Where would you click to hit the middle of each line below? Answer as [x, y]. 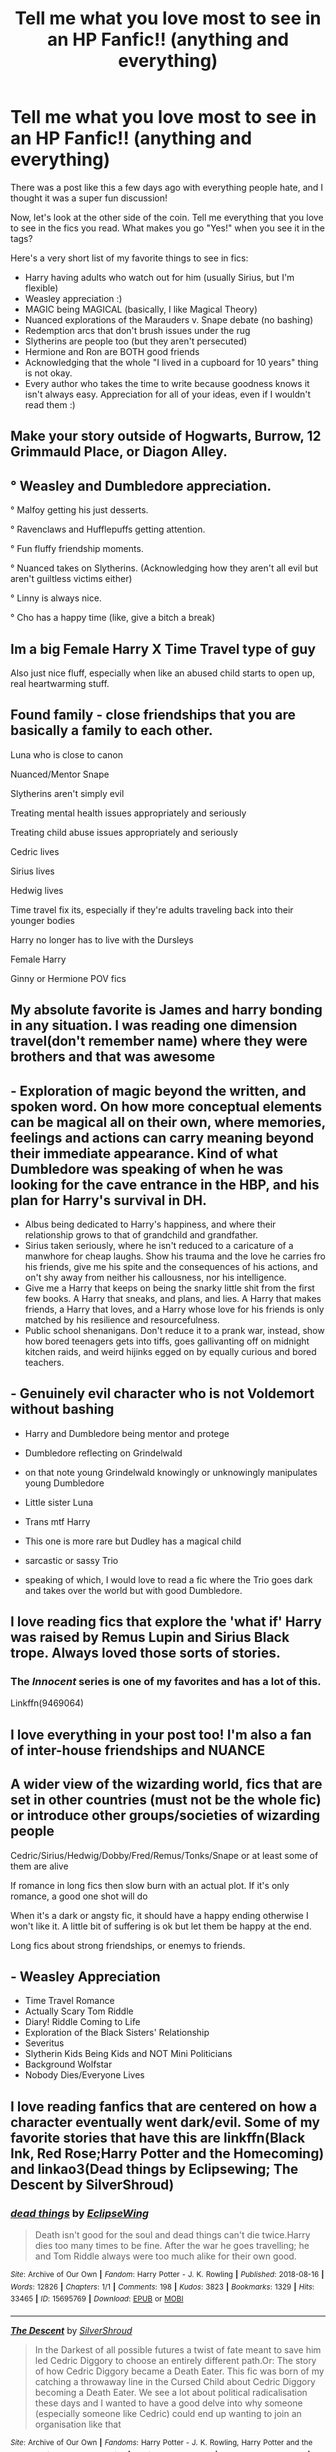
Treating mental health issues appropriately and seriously [128, 813]
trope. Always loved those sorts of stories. [145, 1653]
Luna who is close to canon [67, 754]
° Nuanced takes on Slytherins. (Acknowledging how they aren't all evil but [164, 568]
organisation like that [78, 2424]
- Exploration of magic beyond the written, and [158, 1090]
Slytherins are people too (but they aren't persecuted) [136, 341]
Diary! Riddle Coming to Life [82, 2022]
